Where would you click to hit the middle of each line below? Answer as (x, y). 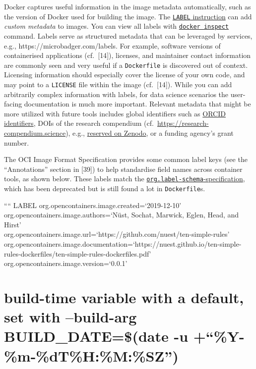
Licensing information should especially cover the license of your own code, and (125, 75)
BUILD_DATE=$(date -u (96, 336)
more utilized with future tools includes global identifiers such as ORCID (115, 113)
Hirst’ (13, 224)
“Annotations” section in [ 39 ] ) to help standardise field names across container (123, 169)
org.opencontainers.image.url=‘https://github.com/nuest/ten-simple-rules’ (117, 234)
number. (17, 142)
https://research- (183, 123)
